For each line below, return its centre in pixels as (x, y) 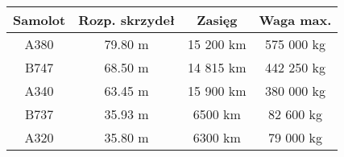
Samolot (39, 20)
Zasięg (217, 20)
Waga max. (295, 20)
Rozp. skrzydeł (127, 20)
